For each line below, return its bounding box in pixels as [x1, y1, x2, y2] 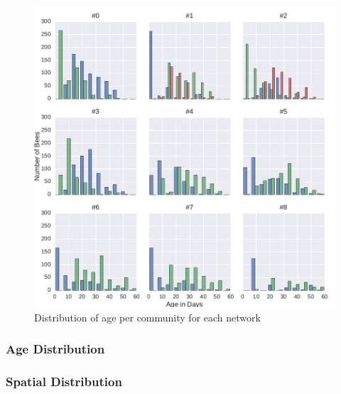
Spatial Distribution [6, 372, 122, 390]
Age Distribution [6, 340, 105, 358]
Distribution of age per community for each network [34, 309, 261, 324]
